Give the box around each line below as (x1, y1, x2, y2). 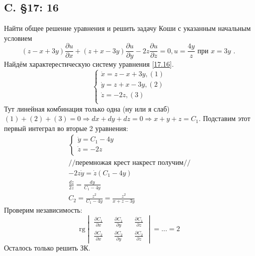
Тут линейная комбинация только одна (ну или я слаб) (4, 103, 170, 114)
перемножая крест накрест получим (75, 159, 184, 166)
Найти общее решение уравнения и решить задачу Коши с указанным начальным (4, 23, 251, 33)
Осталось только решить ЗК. (4, 243, 91, 253)
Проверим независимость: (4, 205, 83, 215)
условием (4, 32, 32, 43)
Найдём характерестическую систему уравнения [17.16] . (4, 59, 174, 69)
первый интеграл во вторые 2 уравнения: (4, 123, 128, 133)
